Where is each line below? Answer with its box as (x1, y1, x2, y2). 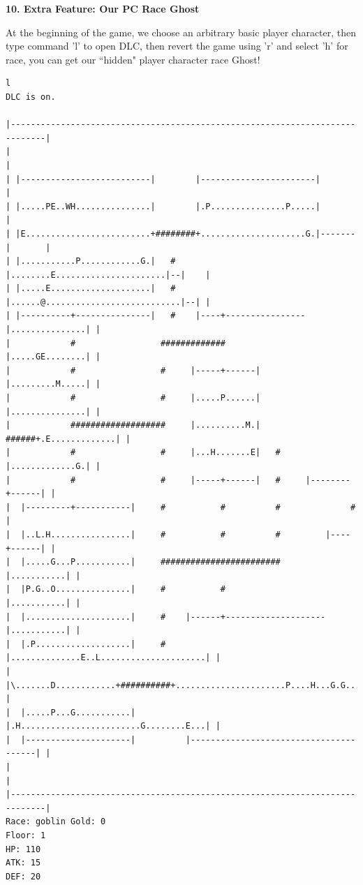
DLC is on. (6, 91, 56, 102)
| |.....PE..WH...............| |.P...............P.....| (6, 201, 321, 211)
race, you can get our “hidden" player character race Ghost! (6, 52, 260, 66)
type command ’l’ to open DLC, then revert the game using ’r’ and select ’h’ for (6, 38, 348, 53)
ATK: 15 (6, 858, 41, 868)
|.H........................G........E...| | (6, 721, 221, 731)
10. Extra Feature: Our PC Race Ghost (6, 1, 200, 15)
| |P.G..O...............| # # (6, 584, 225, 595)
